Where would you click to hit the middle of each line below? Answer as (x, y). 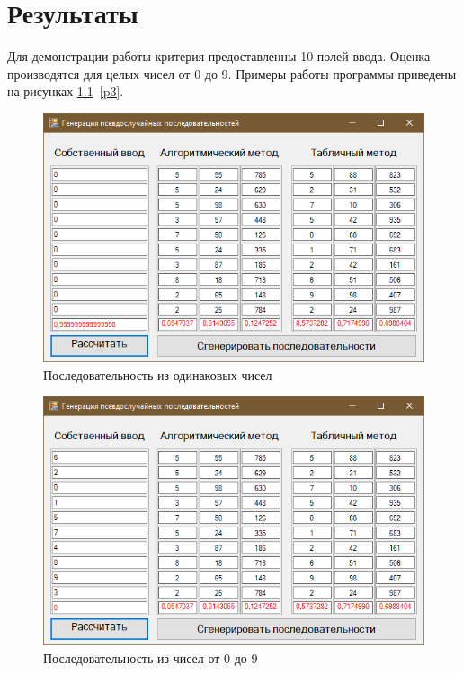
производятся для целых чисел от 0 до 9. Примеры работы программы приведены (232, 73)
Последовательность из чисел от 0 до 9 (151, 657)
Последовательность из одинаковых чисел (158, 374)
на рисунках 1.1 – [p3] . (66, 91)
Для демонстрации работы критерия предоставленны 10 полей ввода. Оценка (219, 56)
